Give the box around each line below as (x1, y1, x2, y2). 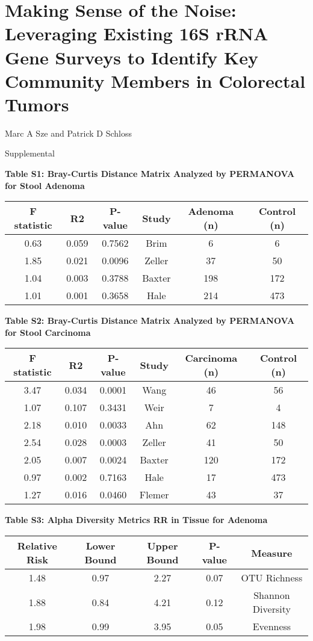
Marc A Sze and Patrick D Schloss (5, 126, 132, 139)
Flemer (139, 488, 169, 502)
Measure (251, 545, 293, 560)
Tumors (5, 91, 69, 116)
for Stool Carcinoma (5, 326, 91, 338)
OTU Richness (241, 571, 303, 585)
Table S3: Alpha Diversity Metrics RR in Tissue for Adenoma (5, 513, 268, 526)
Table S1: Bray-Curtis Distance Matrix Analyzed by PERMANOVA (5, 167, 295, 180)
